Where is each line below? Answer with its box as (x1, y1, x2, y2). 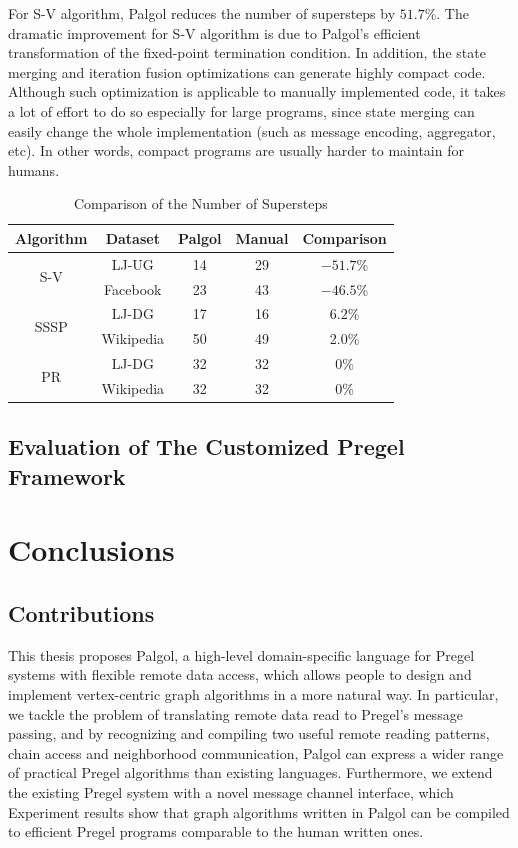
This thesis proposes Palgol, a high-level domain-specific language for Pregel (8, 644, 475, 665)
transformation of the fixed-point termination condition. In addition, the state (8, 42, 486, 63)
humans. (8, 159, 60, 180)
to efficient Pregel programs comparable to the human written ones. (8, 821, 424, 842)
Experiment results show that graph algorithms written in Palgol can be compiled (8, 801, 510, 822)
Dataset (105, 227, 160, 248)
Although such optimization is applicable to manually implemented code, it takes (8, 81, 506, 102)
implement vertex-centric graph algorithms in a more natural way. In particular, (8, 684, 499, 705)
